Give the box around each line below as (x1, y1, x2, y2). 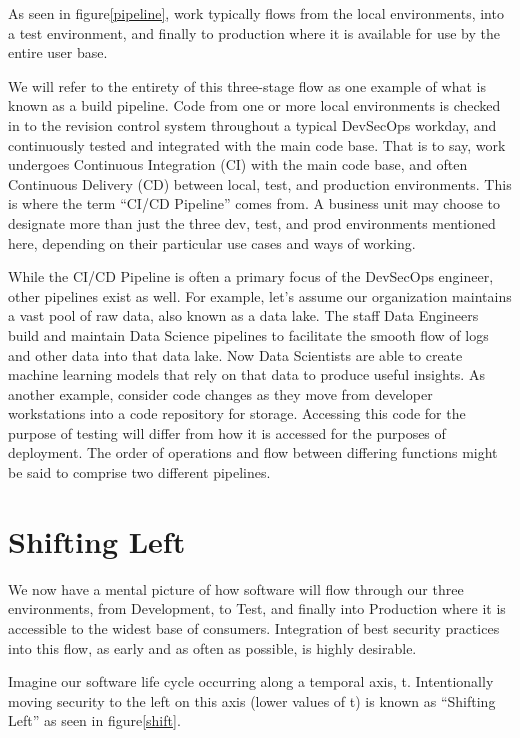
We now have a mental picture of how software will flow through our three (8, 578, 464, 599)
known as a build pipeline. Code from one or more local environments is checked (8, 95, 501, 116)
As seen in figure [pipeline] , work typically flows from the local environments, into (8, 3, 504, 23)
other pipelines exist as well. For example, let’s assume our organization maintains (8, 285, 512, 306)
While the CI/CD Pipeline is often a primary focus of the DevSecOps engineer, (8, 266, 494, 287)
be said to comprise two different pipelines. (8, 462, 271, 483)
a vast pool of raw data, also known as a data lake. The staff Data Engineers (8, 305, 479, 326)
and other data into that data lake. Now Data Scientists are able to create (8, 344, 463, 365)
